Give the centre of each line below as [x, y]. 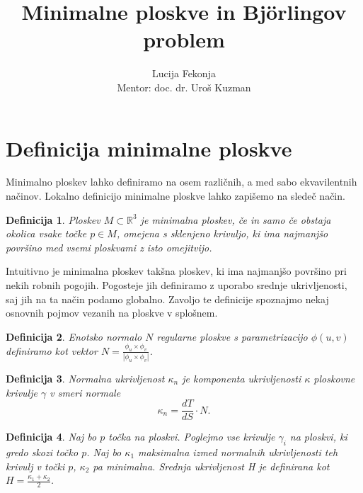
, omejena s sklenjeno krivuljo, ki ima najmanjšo [222, 233]
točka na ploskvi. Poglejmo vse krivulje [192, 437]
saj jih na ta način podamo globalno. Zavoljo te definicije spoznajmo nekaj [167, 299]
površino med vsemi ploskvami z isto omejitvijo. [109, 247]
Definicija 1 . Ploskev [53, 219]
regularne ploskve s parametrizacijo [232, 336]
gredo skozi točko [42, 452]
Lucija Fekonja [184, 73]
